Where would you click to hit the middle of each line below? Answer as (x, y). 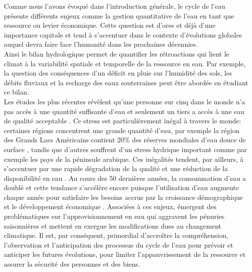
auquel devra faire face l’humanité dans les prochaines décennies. (101, 44)
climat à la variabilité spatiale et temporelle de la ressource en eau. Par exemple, (125, 63)
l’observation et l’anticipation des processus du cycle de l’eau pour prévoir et (119, 244)
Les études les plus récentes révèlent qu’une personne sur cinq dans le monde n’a (125, 101)
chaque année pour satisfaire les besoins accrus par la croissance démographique (124, 197)
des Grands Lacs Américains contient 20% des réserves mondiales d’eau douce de (125, 140)
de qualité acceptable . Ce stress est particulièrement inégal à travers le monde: (123, 121)
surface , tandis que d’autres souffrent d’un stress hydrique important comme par (126, 149)
